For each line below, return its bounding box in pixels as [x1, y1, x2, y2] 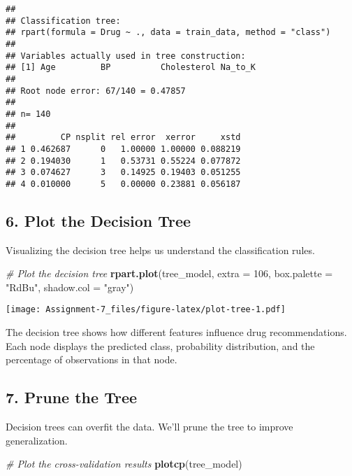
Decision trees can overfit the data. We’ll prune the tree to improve [6, 419, 293, 434]
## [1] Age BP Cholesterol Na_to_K [6, 62, 256, 73]
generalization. [6, 433, 68, 447]
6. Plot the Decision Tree [6, 209, 191, 231]
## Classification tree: [6, 15, 121, 26]
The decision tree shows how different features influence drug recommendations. [6, 325, 347, 339]
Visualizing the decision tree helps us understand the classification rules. [6, 242, 315, 257]
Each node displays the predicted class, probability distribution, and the [6, 338, 315, 353]
